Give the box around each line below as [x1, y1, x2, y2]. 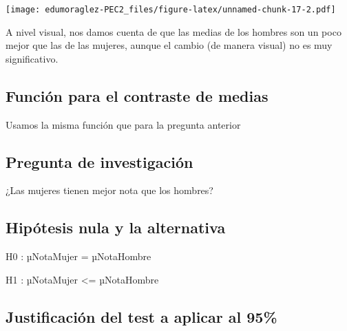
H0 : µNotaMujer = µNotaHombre [6, 249, 151, 264]
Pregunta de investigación [6, 151, 193, 172]
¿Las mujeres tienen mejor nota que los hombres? [6, 183, 213, 197]
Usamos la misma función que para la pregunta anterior [6, 117, 241, 131]
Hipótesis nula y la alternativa [6, 217, 226, 238]
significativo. [6, 51, 59, 65]
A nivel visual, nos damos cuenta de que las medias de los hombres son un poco [6, 24, 341, 39]
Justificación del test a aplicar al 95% [6, 306, 277, 327]
